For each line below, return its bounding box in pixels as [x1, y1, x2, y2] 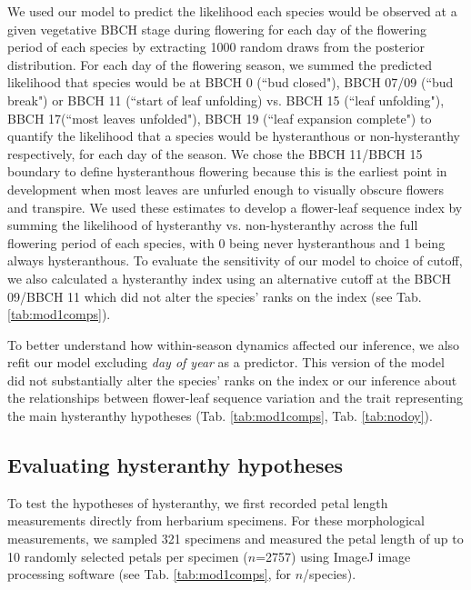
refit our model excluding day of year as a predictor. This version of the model [7, 353, 445, 372]
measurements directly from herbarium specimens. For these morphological [7, 511, 425, 530]
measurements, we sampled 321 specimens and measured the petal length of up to [7, 529, 464, 548]
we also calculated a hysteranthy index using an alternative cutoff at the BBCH [7, 268, 451, 287]
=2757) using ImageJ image [256, 546, 411, 565]
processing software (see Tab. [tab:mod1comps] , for [7, 565, 291, 584]
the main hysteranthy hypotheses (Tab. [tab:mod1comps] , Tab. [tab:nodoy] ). [7, 406, 433, 425]
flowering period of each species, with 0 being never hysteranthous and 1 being [7, 233, 446, 252]
